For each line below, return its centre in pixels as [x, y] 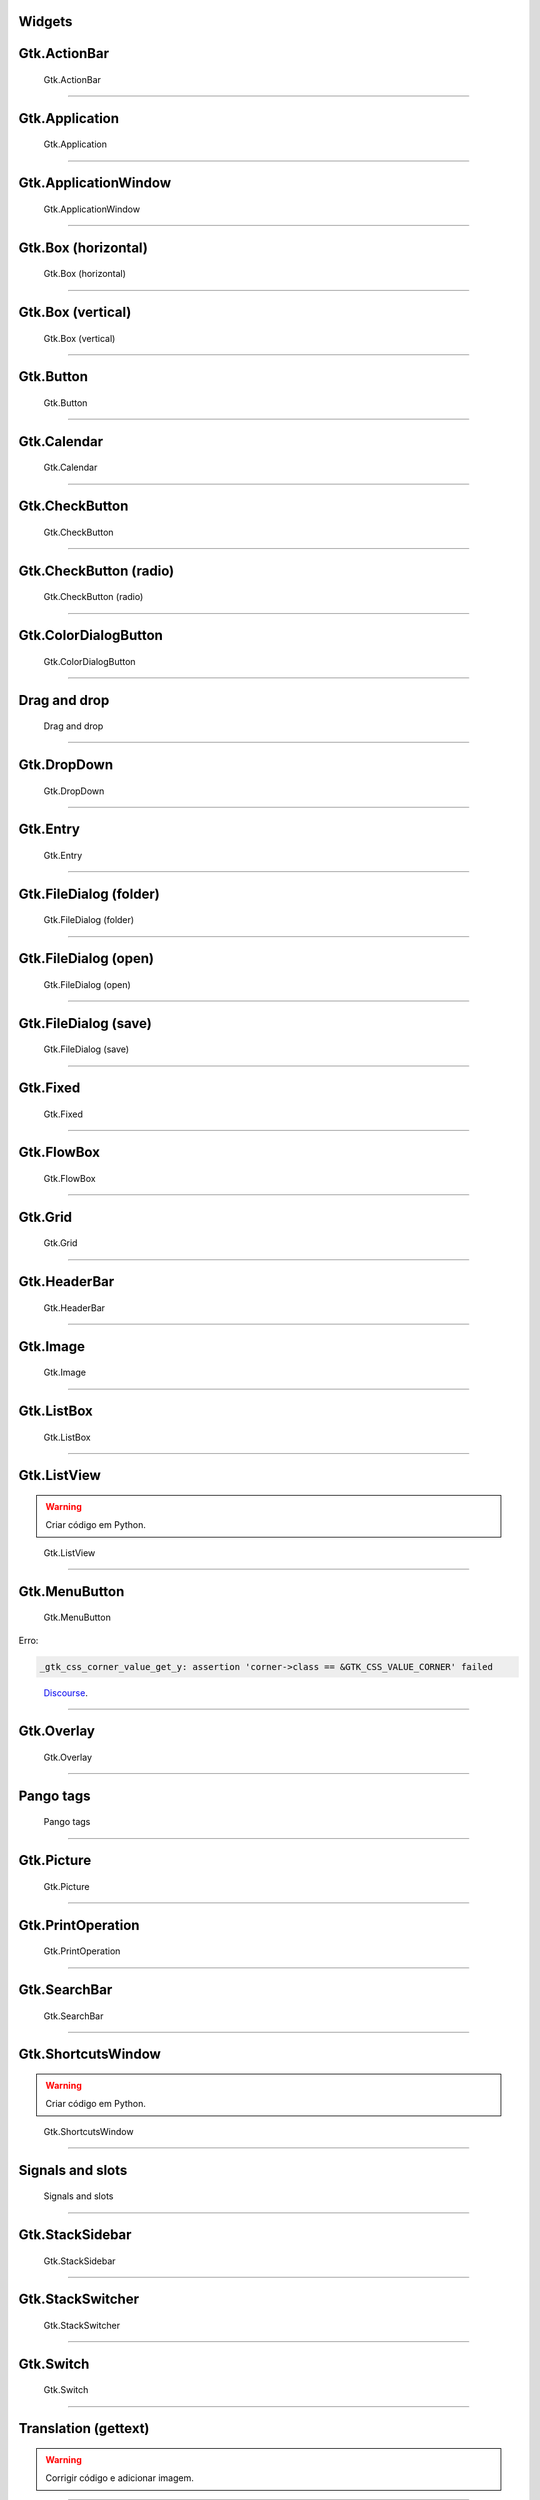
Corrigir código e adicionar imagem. [119, 2478]
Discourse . [66, 1692]
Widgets [45, 21]
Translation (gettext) [84, 2428]
